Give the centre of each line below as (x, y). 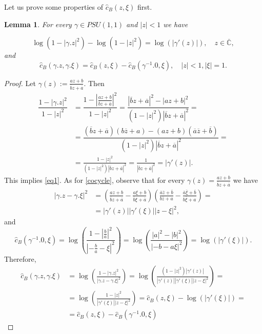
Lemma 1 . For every (38, 24)
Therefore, (20, 258)
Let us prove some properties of (54, 7)
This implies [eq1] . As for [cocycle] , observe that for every (95, 180)
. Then (94, 83)
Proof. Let (20, 83)
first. (145, 7)
